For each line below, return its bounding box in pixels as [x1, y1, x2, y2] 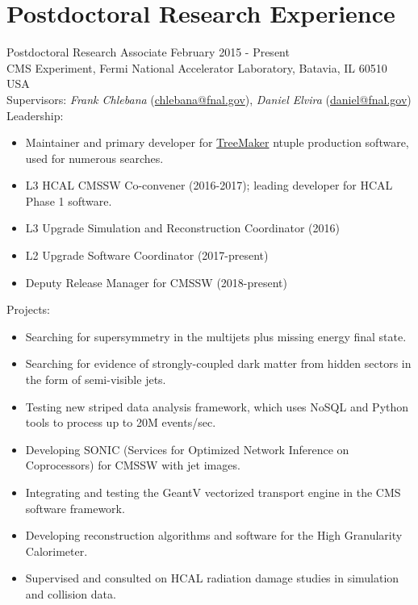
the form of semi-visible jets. [25, 371, 166, 388]
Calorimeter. [25, 542, 88, 559]
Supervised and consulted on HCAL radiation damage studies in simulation [25, 570, 399, 586]
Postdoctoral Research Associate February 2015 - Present [6, 44, 290, 60]
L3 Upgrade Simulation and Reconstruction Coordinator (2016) [25, 219, 340, 236]
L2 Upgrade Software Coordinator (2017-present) [25, 247, 269, 264]
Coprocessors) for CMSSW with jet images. [25, 457, 240, 474]
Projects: [6, 301, 50, 318]
